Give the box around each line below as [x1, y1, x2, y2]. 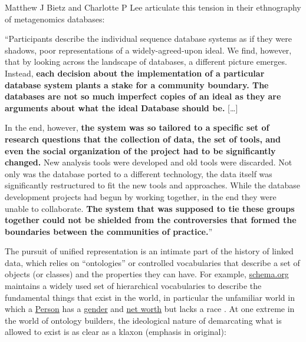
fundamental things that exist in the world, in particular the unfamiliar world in [5, 291, 295, 303]
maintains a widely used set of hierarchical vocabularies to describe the [5, 280, 262, 292]
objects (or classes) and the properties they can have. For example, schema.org [5, 268, 289, 280]
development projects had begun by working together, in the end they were [5, 190, 277, 202]
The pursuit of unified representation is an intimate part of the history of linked [5, 245, 294, 257]
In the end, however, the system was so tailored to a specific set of [5, 121, 269, 134]
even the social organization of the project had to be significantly [5, 144, 276, 157]
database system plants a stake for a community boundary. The [5, 78, 269, 91]
